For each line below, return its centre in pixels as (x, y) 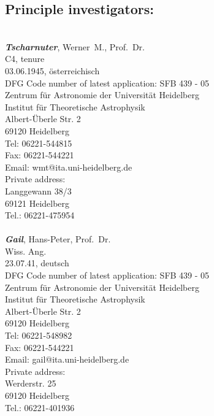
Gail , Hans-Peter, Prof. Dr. (58, 239)
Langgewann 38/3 (38, 191)
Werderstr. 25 (31, 383)
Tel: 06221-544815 (39, 143)
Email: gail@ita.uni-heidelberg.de (67, 359)
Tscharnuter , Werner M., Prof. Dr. (75, 46)
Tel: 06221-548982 (39, 335)
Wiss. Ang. (26, 251)
